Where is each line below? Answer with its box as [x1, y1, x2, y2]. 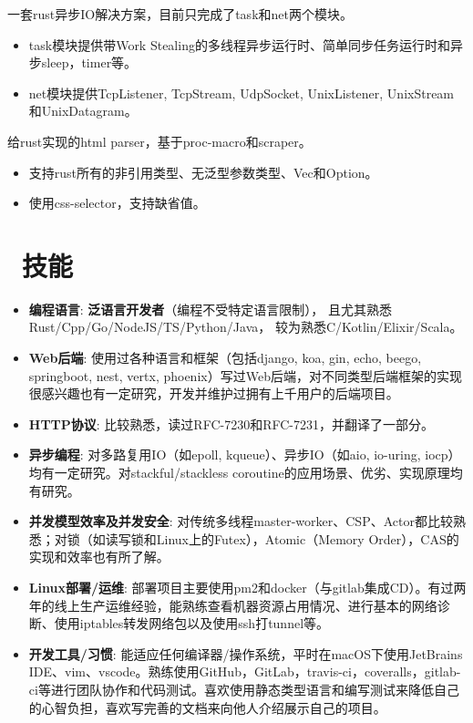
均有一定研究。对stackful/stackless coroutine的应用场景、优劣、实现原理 [28, 463, 450, 482]
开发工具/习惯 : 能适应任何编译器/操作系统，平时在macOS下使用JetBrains [28, 644, 463, 663]
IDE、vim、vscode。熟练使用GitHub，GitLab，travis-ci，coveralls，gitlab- [28, 662, 461, 681]
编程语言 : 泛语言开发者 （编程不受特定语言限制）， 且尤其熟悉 [28, 299, 393, 318]
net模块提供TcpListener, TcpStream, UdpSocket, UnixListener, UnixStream [28, 83, 455, 102]
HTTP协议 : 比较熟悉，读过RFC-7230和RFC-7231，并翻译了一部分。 [28, 414, 435, 433]
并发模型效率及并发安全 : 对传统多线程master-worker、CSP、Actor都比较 [28, 511, 453, 531]
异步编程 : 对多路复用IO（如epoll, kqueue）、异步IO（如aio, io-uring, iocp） [28, 445, 461, 464]
